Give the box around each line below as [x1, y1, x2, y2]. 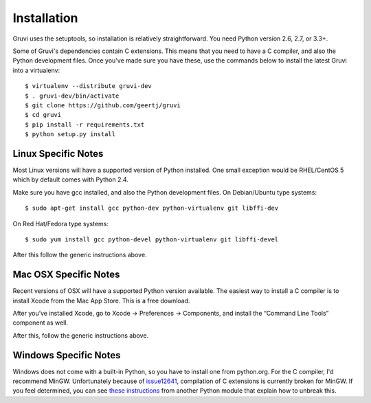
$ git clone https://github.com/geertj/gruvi [25, 101, 181, 109]
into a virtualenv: [12, 66, 60, 74]
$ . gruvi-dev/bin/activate [25, 91, 120, 100]
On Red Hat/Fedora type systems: [12, 219, 109, 228]
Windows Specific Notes [12, 349, 121, 361]
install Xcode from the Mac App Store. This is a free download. [12, 296, 190, 305]
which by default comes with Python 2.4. [12, 175, 128, 184]
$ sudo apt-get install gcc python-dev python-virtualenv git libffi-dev [25, 204, 279, 213]
